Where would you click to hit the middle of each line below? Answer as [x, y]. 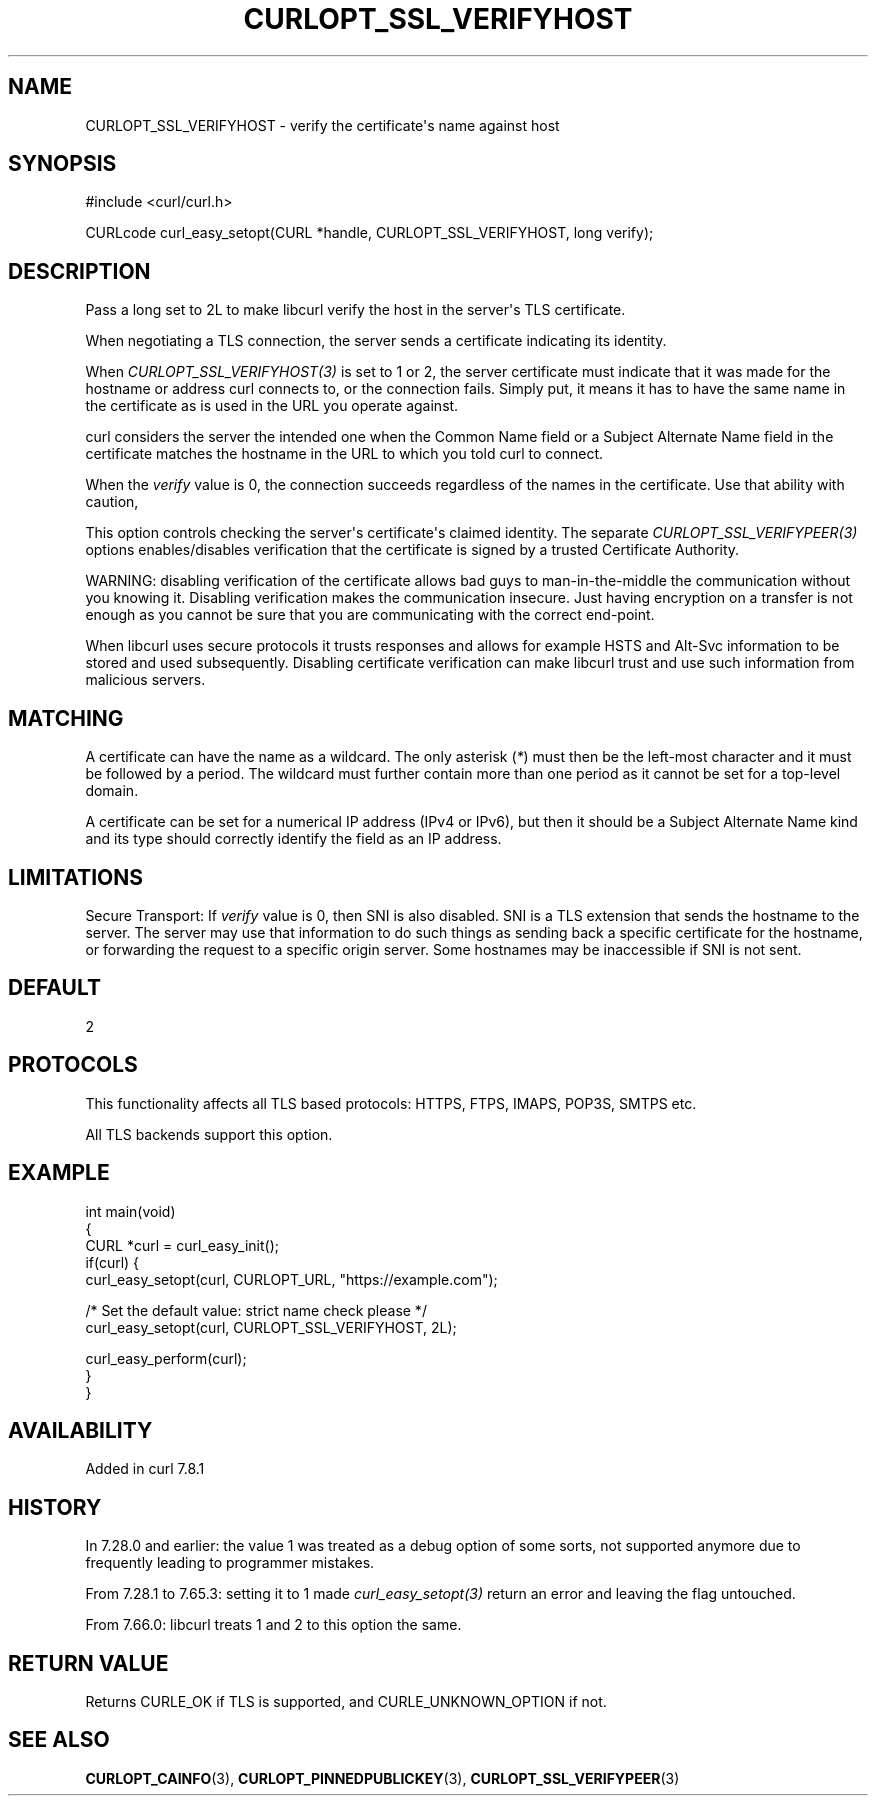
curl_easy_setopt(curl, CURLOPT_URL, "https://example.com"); [291, 1279]
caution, [112, 502]
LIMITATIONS [76, 877]
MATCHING [66, 718]
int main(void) [130, 1211]
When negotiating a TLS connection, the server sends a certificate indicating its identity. [376, 341]
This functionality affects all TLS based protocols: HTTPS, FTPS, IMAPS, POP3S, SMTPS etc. [391, 1103]
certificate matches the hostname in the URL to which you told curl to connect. [344, 454]
